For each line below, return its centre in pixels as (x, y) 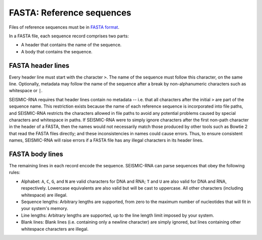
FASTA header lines (39, 65)
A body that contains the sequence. (57, 51)
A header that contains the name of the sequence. (71, 45)
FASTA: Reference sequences (70, 13)
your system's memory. (45, 208)
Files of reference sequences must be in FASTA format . (64, 27)
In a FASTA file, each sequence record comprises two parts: (69, 36)
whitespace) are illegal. (44, 195)
